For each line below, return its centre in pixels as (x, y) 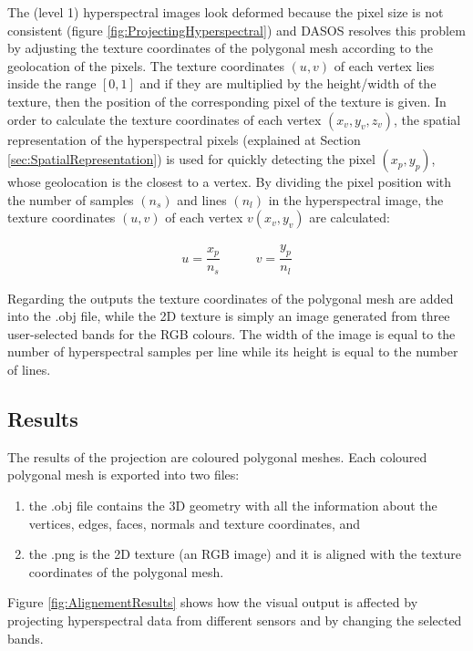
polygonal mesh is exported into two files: (123, 475)
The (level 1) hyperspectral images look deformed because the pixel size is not (226, 12)
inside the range (52, 83)
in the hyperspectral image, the (356, 199)
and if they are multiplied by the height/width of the (288, 83)
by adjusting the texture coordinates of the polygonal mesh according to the (221, 48)
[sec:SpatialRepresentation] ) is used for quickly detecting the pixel (191, 159)
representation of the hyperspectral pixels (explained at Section (184, 139)
